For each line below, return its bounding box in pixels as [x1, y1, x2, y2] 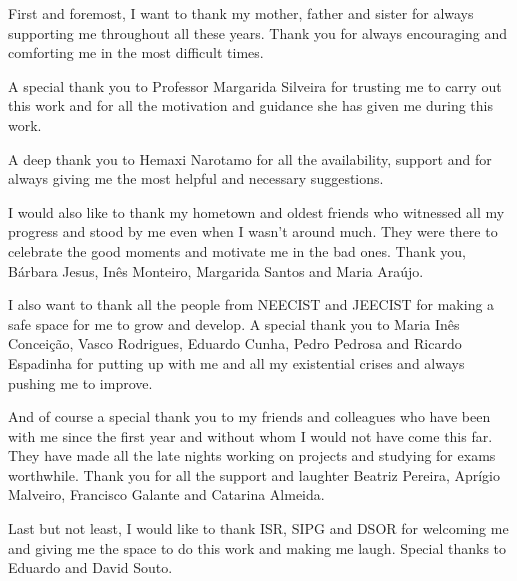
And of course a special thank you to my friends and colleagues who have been [8, 406, 491, 427]
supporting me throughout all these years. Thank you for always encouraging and [8, 22, 508, 43]
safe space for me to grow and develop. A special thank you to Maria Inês [8, 313, 460, 334]
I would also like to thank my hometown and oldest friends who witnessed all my [8, 201, 505, 222]
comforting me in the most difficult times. [8, 42, 264, 63]
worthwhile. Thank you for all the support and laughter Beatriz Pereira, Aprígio [8, 464, 500, 485]
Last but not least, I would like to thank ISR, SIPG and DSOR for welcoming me [8, 518, 509, 539]
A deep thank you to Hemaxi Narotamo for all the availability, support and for [8, 148, 492, 169]
